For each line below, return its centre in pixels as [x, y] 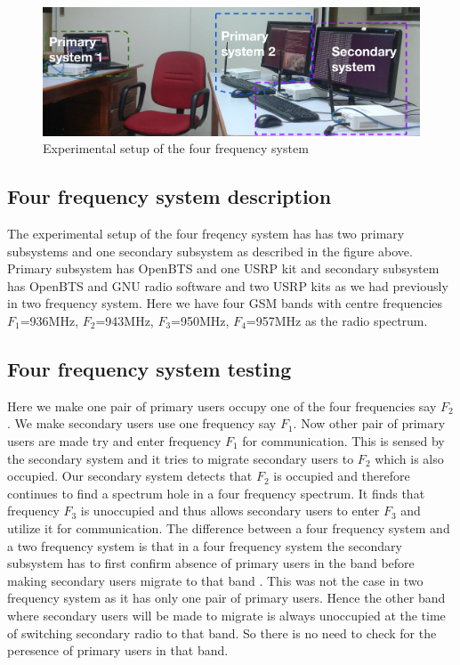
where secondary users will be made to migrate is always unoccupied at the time [226, 615]
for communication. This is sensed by [343, 440]
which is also [409, 458]
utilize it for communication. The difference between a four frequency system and [229, 527]
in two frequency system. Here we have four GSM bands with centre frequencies [225, 303]
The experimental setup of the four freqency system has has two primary [206, 234]
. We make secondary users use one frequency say [142, 423]
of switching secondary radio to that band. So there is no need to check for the [222, 633]
